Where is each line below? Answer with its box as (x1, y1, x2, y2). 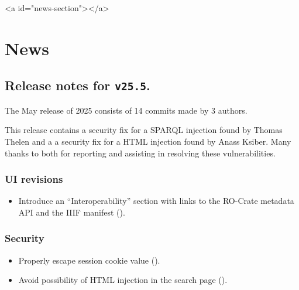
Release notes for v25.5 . (5, 76, 150, 94)
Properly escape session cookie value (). (18, 254, 160, 266)
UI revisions (5, 172, 63, 186)
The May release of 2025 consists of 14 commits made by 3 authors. (5, 104, 248, 116)
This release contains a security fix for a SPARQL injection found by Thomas (5, 124, 283, 136)
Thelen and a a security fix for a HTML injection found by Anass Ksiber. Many (5, 135, 291, 147)
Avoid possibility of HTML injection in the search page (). (18, 274, 228, 286)
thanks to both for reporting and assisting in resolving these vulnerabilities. (5, 146, 276, 159)
